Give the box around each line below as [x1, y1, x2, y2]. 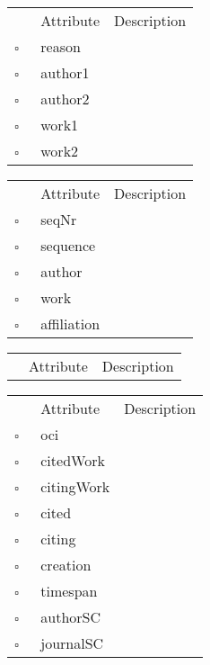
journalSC [40, 633, 104, 653]
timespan [40, 580, 98, 601]
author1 [40, 62, 90, 83]
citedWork [40, 450, 105, 471]
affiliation [40, 313, 101, 334]
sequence [40, 235, 96, 256]
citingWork [40, 476, 110, 497]
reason [40, 36, 81, 57]
